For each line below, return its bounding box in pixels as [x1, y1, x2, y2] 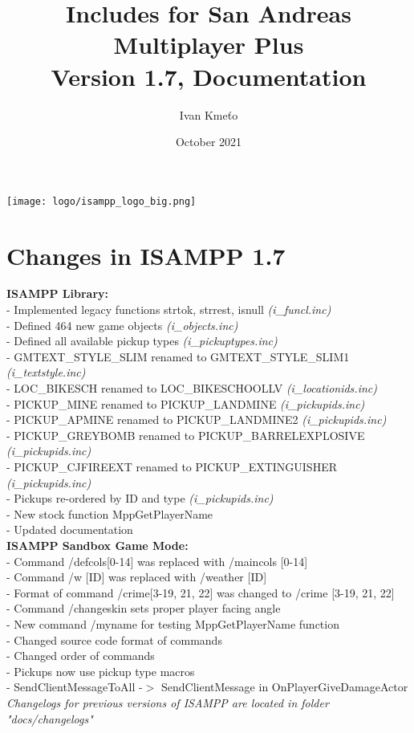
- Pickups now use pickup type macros [6, 662, 195, 679]
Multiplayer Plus [113, 28, 304, 61]
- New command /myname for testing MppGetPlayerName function [6, 615, 339, 632]
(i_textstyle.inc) [6, 364, 86, 381]
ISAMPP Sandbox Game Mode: [6, 536, 189, 553]
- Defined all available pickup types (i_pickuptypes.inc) [6, 332, 278, 349]
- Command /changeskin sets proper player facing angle [6, 600, 281, 617]
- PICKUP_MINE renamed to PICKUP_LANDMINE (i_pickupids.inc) [6, 395, 365, 412]
